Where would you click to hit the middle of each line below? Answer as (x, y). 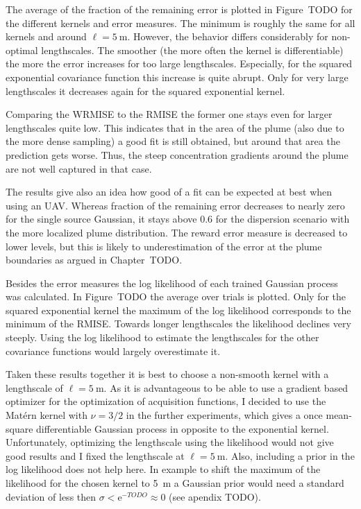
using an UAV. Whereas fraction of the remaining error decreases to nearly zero (175, 205)
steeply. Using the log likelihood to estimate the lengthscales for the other (162, 337)
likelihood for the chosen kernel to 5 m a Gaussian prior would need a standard (175, 483)
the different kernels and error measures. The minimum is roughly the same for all (180, 23)
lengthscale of (34, 387)
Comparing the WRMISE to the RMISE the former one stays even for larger (169, 114)
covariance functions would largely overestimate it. (113, 351)
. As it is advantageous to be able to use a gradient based (226, 387)
